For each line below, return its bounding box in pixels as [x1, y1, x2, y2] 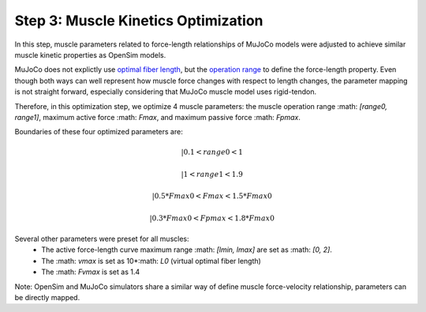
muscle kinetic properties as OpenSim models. [14, 50, 166, 59]
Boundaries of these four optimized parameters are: [14, 127, 183, 137]
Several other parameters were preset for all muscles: [14, 234, 189, 244]
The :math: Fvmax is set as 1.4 [41, 267, 140, 276]
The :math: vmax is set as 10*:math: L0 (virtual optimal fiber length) [41, 256, 262, 265]
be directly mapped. [14, 292, 80, 302]
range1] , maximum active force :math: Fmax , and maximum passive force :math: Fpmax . [14, 112, 301, 122]
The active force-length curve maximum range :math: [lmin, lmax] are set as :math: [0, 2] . [41, 245, 333, 254]
